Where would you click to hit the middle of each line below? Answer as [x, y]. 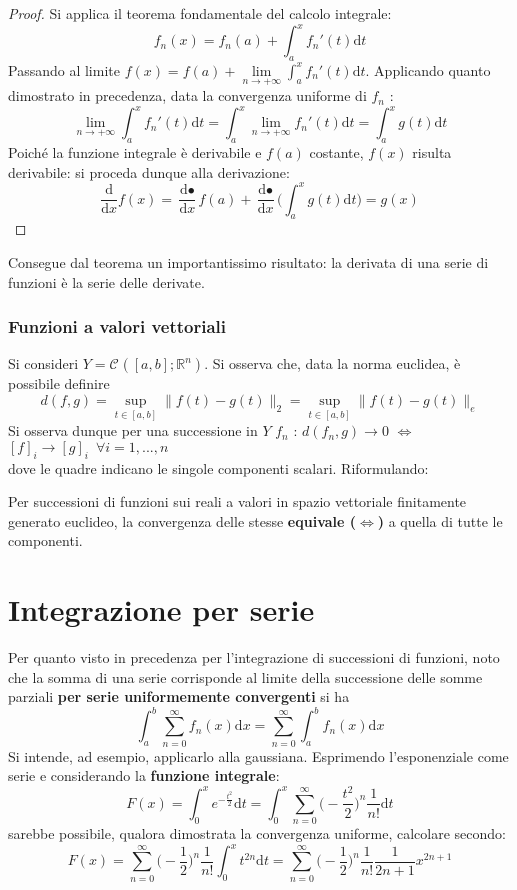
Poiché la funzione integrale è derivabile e [135, 152]
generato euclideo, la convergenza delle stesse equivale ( [182, 520]
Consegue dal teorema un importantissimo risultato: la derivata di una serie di [248, 262]
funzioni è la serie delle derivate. [106, 281]
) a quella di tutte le [440, 520]
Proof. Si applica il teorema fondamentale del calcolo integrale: [200, 13]
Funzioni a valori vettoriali [117, 326]
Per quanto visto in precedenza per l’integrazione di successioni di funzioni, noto [254, 657]
